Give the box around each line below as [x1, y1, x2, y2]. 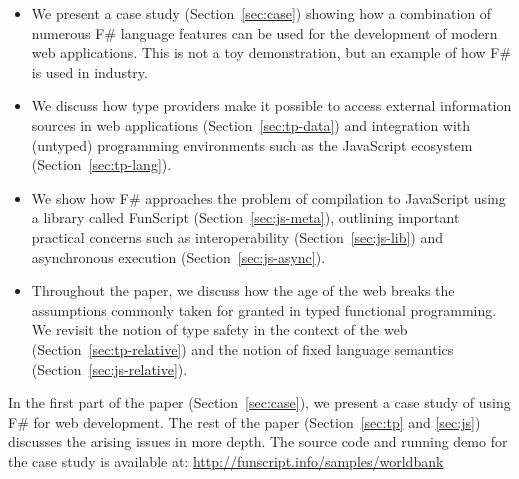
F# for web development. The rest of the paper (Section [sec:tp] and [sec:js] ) [8, 411, 481, 432]
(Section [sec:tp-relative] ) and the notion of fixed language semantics [31, 338, 454, 359]
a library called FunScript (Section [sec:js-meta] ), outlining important [31, 207, 460, 228]
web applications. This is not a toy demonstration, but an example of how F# [31, 42, 512, 63]
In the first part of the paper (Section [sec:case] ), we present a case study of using [8, 392, 511, 413]
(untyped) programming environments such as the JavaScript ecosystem [31, 134, 473, 155]
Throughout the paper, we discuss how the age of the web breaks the [31, 280, 455, 301]
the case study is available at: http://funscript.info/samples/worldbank [8, 450, 444, 471]
